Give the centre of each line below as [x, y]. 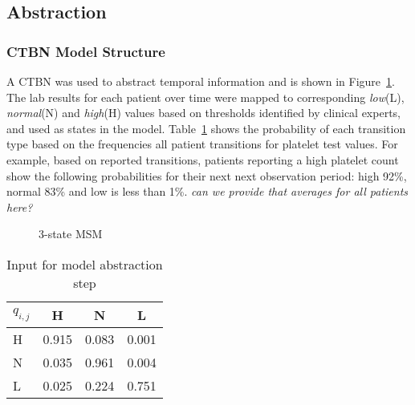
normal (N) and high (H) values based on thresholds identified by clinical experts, [203, 113]
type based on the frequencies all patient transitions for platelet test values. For [202, 144]
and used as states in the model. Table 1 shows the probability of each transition [206, 128]
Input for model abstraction [85, 264]
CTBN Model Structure [86, 51]
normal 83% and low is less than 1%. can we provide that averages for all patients [207, 191]
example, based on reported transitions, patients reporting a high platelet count [203, 159]
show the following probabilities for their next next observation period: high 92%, [207, 175]
